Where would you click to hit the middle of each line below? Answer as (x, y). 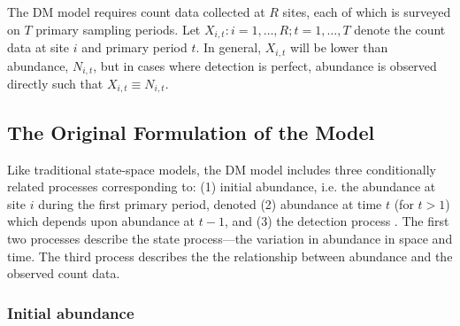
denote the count (400, 29)
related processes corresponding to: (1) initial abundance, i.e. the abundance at (222, 186)
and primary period (134, 47)
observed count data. (64, 273)
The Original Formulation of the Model (191, 132)
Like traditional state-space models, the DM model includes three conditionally (222, 169)
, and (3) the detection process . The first (337, 221)
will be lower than (339, 47)
